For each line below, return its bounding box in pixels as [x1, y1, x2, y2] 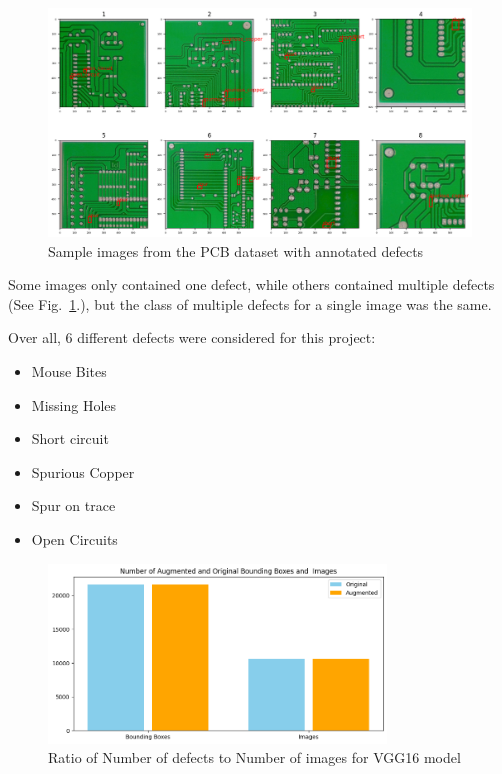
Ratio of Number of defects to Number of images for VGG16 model [48, 747, 461, 768]
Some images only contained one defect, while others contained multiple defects [8, 274, 495, 295]
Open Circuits [31, 528, 118, 549]
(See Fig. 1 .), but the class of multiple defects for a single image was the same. [8, 293, 492, 314]
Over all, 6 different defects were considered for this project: [8, 327, 376, 348]
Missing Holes [31, 394, 117, 415]
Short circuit [31, 428, 109, 449]
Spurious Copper [31, 461, 135, 482]
